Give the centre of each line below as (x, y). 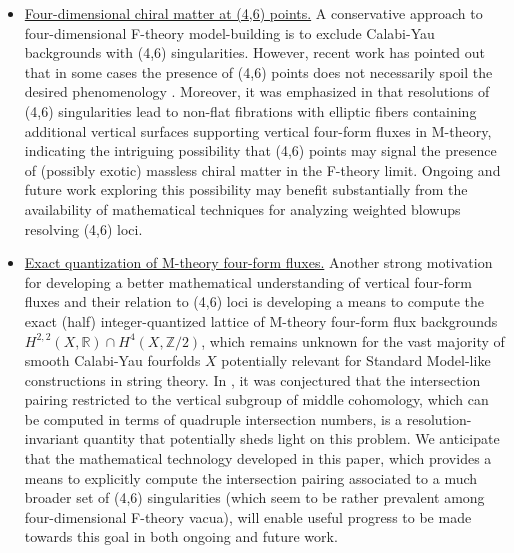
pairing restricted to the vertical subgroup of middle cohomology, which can (256, 399)
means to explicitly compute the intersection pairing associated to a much (251, 477)
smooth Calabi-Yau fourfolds (112, 360)
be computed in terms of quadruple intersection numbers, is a (213, 418)
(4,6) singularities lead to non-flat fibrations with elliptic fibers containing (250, 110)
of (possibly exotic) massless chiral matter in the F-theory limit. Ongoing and (262, 169)
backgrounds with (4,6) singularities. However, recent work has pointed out (254, 52)
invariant (51, 438)
